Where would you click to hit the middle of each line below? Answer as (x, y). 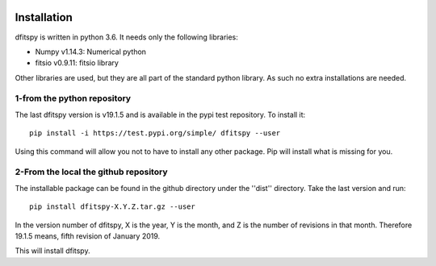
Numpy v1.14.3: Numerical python (91, 52)
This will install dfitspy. (52, 251)
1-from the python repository (73, 98)
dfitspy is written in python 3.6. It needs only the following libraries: (126, 37)
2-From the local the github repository (92, 172)
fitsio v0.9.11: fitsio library (77, 63)
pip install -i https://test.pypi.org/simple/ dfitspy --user (155, 133)
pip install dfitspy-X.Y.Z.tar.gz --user (112, 207)
